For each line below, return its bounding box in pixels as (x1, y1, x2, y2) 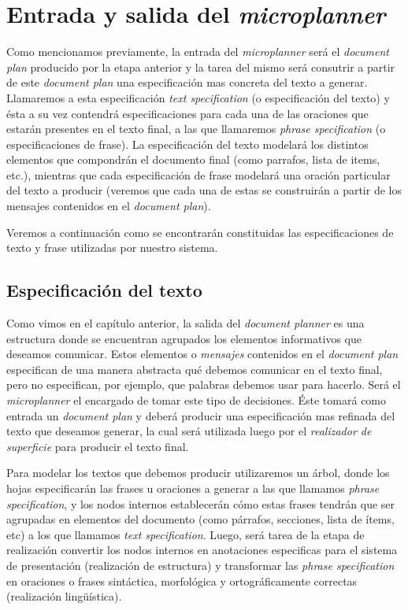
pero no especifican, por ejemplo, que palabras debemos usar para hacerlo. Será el (6, 376, 401, 393)
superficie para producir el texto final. (6, 438, 189, 454)
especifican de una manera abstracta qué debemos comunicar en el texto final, (6, 360, 383, 377)
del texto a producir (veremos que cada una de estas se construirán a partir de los (6, 182, 402, 198)
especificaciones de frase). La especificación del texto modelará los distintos (6, 135, 369, 152)
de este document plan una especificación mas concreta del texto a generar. (6, 74, 368, 91)
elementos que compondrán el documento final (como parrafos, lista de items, (6, 151, 380, 168)
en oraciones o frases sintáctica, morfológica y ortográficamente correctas (6, 572, 358, 589)
